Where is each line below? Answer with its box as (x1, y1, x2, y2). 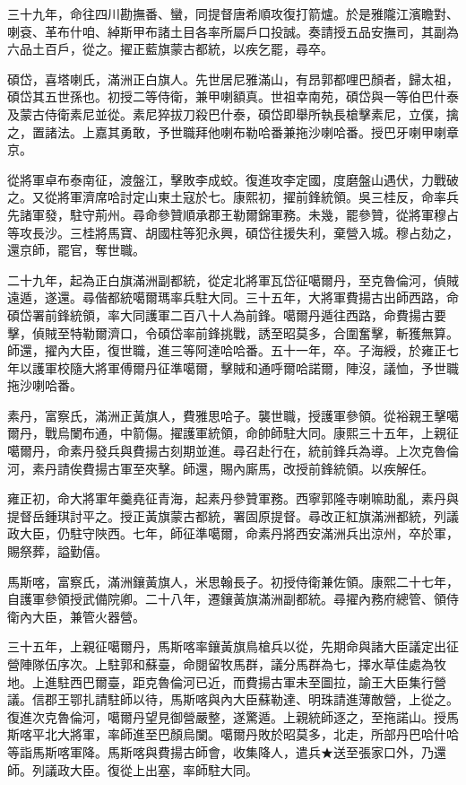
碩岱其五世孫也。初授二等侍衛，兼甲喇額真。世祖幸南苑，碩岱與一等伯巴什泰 (7, 87, 459, 106)
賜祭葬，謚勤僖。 (7, 542, 108, 561)
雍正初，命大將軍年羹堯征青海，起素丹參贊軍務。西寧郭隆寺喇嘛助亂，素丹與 (7, 489, 459, 508)
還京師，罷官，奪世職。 (7, 240, 145, 259)
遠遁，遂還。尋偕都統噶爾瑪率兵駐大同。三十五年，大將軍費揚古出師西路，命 (7, 288, 459, 307)
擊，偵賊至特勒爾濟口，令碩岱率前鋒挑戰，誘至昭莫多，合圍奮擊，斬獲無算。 (7, 323, 459, 342)
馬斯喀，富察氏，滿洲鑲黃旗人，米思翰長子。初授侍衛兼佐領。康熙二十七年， (7, 571, 459, 590)
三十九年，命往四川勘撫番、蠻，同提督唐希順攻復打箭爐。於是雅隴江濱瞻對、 (7, 4, 459, 22)
